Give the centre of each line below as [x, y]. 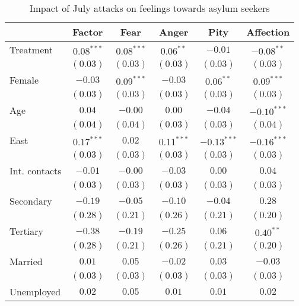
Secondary [31, 201]
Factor [88, 32]
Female [24, 80]
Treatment [31, 50]
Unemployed [35, 291]
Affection [268, 32]
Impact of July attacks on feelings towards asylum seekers [149, 8]
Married [26, 261]
